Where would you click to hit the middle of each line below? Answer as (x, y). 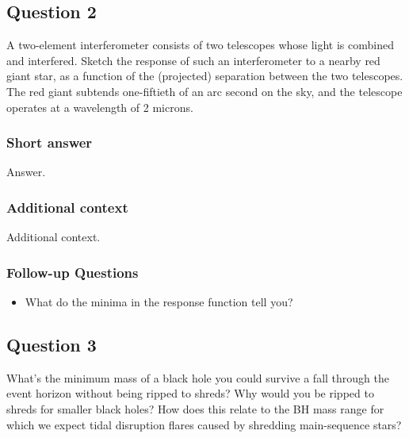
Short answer (50, 142)
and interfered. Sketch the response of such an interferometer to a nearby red (193, 60)
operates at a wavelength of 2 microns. (100, 107)
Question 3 (52, 344)
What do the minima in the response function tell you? (159, 302)
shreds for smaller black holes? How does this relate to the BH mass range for (195, 409)
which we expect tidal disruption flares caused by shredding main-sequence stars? (204, 424)
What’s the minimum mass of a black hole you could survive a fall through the (198, 377)
